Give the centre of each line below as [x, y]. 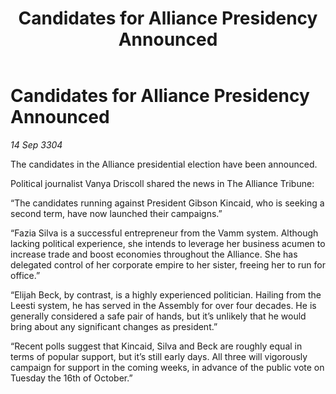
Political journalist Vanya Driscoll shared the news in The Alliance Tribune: [162, 183]
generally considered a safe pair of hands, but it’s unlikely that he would [158, 316]
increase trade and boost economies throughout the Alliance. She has [154, 254]
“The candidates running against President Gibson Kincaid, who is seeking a [167, 203]
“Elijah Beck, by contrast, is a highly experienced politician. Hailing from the [166, 294]
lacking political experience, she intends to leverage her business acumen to [168, 243]
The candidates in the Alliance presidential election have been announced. [164, 164]
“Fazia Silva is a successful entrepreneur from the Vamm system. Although [164, 233]
